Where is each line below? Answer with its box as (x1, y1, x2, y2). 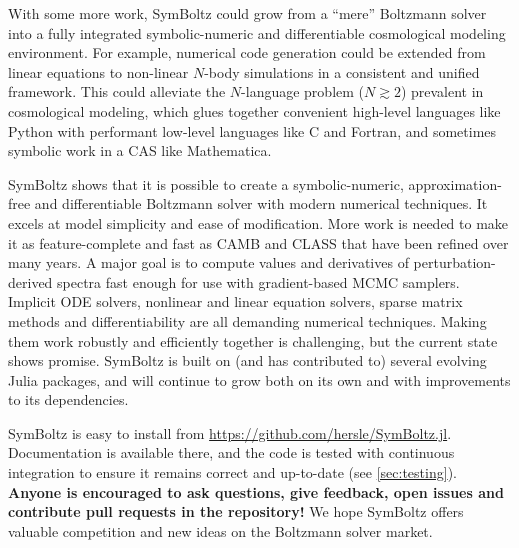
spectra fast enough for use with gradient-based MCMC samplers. (57, 271, 460, 292)
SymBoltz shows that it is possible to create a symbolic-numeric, (8, 173, 404, 194)
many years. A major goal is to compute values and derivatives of (8, 252, 409, 273)
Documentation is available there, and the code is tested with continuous (8, 442, 455, 463)
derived (8, 271, 53, 292)
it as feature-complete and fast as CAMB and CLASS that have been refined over (8, 232, 509, 253)
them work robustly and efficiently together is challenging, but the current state (8, 330, 498, 351)
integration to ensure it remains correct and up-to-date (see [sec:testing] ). (8, 462, 457, 483)
